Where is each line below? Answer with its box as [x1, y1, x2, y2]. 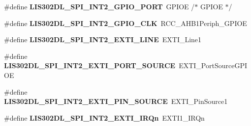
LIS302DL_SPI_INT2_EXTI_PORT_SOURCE [4, 60, 176, 71]
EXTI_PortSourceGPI [179, 60, 247, 71]
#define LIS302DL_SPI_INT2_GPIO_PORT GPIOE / [4, 1, 195, 11]
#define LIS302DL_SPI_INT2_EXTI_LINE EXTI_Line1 [4, 34, 202, 45]
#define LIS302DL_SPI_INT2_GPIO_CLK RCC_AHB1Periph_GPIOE [4, 18, 247, 28]
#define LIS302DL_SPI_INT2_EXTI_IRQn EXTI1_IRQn [4, 112, 205, 123]
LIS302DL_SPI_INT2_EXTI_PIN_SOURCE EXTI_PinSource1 [4, 96, 228, 106]
